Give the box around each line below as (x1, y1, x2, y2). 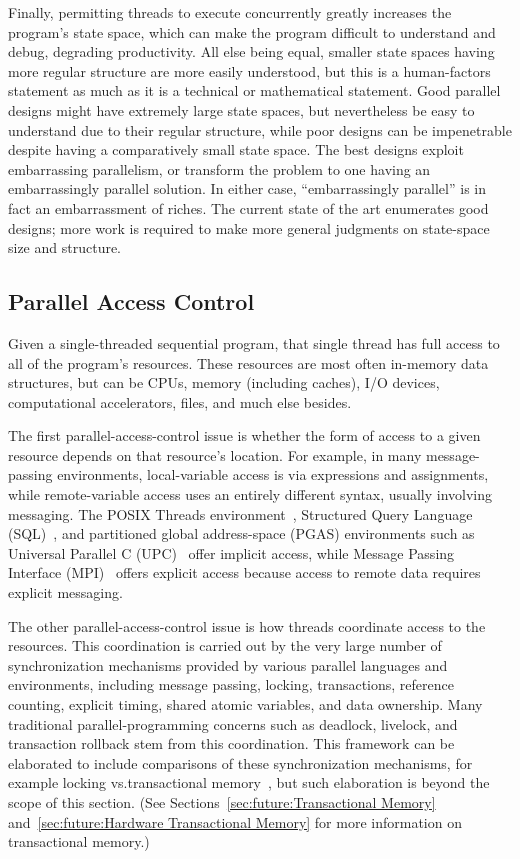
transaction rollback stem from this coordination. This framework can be (8, 733, 455, 754)
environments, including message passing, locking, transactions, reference (8, 674, 454, 695)
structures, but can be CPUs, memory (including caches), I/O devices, (8, 372, 440, 393)
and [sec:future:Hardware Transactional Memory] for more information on (8, 811, 462, 832)
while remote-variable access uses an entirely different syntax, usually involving (8, 484, 492, 505)
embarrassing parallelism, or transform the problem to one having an (8, 158, 431, 179)
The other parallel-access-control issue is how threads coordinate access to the (8, 615, 486, 636)
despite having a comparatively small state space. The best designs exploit (8, 139, 464, 160)
